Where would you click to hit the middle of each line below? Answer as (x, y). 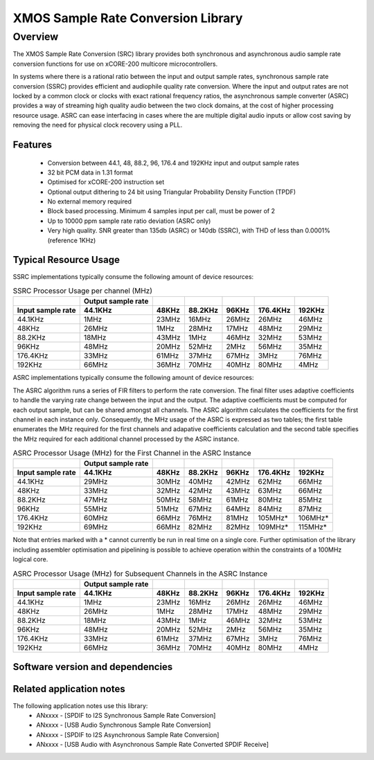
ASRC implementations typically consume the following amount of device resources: (133, 378)
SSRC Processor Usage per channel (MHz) (82, 291)
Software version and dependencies (93, 667)
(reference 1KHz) (72, 240)
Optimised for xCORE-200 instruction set (106, 182)
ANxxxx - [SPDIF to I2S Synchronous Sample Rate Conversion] (126, 715)
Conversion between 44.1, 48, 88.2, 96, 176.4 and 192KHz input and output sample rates (173, 163)
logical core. (30, 559)
